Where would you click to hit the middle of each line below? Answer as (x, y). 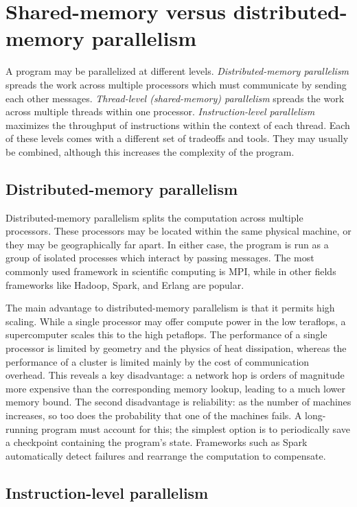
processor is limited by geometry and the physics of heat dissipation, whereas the (176, 348)
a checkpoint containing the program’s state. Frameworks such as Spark (157, 442)
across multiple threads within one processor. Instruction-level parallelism (160, 111)
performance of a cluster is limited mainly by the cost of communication (158, 361)
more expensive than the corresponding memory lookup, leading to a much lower (176, 388)
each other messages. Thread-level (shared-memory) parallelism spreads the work (175, 98)
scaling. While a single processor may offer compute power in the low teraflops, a (176, 321)
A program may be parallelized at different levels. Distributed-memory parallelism (177, 71)
